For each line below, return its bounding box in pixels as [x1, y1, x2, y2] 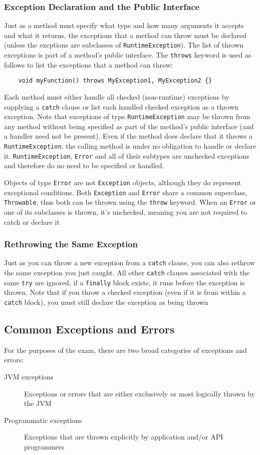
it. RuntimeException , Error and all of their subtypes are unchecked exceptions [4, 150, 249, 161]
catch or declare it [4, 216, 60, 227]
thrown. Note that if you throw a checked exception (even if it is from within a [4, 287, 246, 297]
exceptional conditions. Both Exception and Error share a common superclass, [4, 187, 247, 197]
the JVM [24, 398, 52, 408]
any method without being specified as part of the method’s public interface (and [4, 121, 254, 131]
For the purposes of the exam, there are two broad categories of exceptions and [4, 344, 247, 355]
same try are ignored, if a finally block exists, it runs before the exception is [4, 277, 245, 287]
